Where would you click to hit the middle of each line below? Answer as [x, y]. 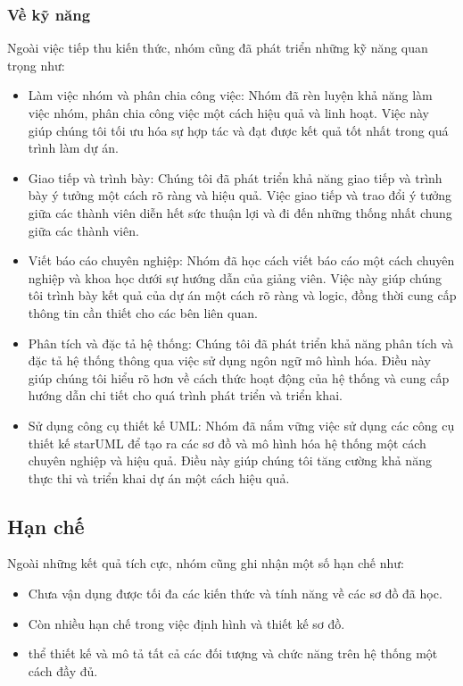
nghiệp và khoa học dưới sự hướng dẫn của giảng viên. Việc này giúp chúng [235, 277]
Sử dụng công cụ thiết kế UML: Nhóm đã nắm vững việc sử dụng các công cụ [241, 425]
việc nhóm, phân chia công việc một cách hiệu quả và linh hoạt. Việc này [228, 113]
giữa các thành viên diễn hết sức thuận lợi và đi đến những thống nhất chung [240, 212]
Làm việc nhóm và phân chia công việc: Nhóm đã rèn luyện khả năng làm [230, 95]
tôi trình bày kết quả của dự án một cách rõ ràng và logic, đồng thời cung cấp [242, 295]
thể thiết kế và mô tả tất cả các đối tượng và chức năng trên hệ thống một [233, 653]
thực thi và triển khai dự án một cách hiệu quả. [159, 477]
